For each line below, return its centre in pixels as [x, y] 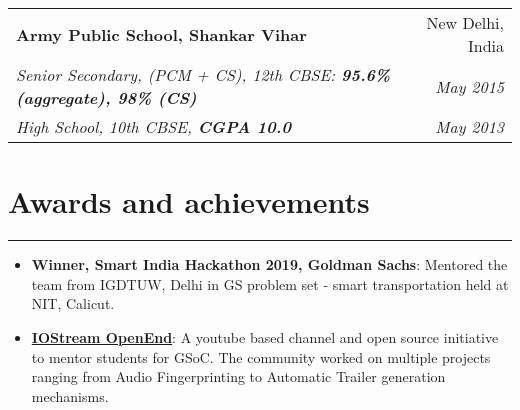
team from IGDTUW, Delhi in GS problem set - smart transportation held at [270, 283]
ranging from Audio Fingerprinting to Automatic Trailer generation [238, 376]
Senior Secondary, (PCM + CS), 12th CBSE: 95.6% [203, 74]
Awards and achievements [189, 201]
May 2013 [469, 126]
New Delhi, [465, 22]
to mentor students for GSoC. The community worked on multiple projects [261, 356]
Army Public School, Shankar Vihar [161, 34]
